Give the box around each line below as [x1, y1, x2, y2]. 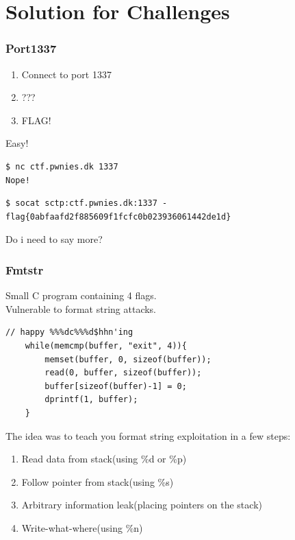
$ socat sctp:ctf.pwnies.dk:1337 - [5, 198, 168, 209]
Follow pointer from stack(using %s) [21, 474, 174, 489]
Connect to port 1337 [21, 67, 112, 81]
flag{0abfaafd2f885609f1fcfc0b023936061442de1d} [5, 211, 231, 222]
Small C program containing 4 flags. [5, 288, 157, 303]
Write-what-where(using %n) [21, 520, 143, 535]
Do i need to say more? [5, 232, 103, 246]
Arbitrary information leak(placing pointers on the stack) [21, 497, 262, 512]
